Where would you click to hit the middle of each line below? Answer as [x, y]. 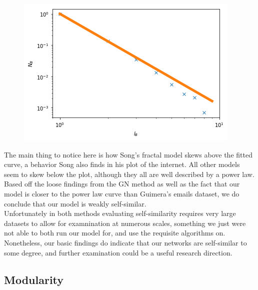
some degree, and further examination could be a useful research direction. [118, 252]
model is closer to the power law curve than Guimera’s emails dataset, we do [122, 193]
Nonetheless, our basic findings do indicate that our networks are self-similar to [125, 242]
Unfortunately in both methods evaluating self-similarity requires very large [120, 213]
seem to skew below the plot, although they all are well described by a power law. [129, 174]
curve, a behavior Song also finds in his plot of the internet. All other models [122, 164]
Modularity [34, 279]
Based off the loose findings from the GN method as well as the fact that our [122, 184]
